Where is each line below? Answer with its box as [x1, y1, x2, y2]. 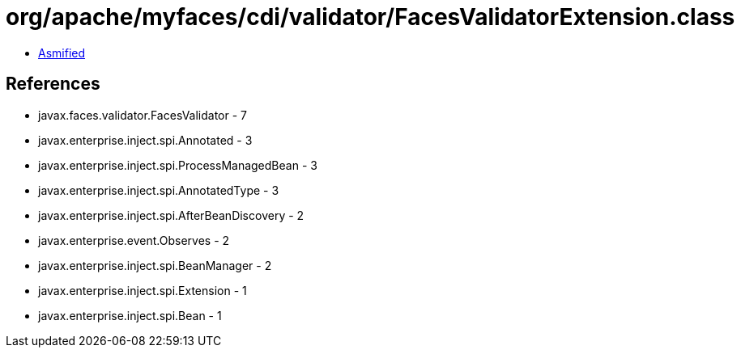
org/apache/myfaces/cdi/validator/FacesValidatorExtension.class [6, 3, 735, 31]
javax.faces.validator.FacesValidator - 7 [38, 107, 248, 122]
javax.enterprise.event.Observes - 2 [38, 233, 230, 247]
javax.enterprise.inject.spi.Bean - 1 [38, 308, 222, 322]
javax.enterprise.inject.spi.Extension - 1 [38, 283, 247, 297]
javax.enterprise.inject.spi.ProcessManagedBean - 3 [38, 158, 317, 172]
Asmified [38, 45, 86, 60]
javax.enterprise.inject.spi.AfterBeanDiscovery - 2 [38, 208, 304, 222]
